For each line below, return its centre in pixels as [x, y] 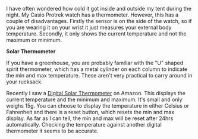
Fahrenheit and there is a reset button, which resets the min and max [90, 112]
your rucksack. [24, 82]
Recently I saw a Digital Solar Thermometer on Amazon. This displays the [96, 93]
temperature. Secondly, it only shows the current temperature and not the [96, 34]
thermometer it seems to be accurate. [52, 131]
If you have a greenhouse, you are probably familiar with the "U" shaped [95, 63]
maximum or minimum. [34, 40]
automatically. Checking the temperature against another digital [84, 125]
